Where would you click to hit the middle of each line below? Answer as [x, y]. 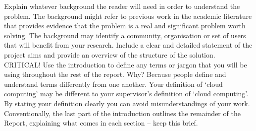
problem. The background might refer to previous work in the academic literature [128, 16]
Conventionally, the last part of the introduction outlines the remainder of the [122, 113]
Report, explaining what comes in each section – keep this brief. [101, 123]
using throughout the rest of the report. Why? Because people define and [115, 74]
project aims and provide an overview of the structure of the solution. [110, 54]
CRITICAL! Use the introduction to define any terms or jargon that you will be [126, 64]
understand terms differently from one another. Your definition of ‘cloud [113, 84]
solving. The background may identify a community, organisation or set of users [125, 35]
